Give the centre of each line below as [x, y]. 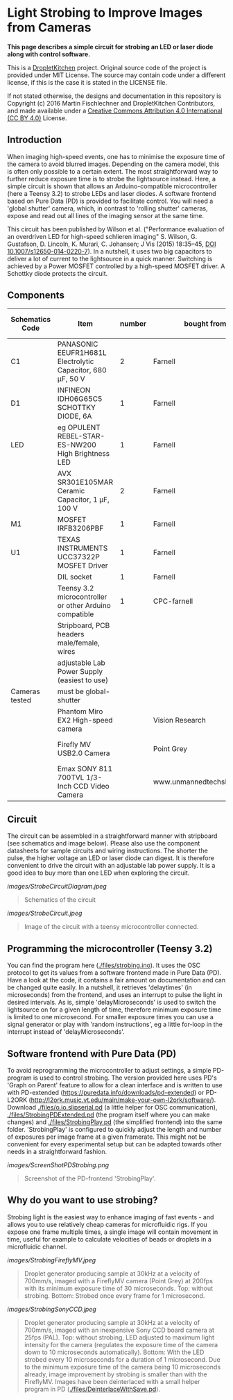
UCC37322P [79, 557]
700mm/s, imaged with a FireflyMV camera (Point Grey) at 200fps [119, 1280]
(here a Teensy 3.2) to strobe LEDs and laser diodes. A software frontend [112, 193]
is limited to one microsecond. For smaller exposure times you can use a [110, 1017]
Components [36, 296]
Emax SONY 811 [85, 768]
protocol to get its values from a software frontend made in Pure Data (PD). [114, 973]
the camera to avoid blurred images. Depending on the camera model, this [113, 164]
